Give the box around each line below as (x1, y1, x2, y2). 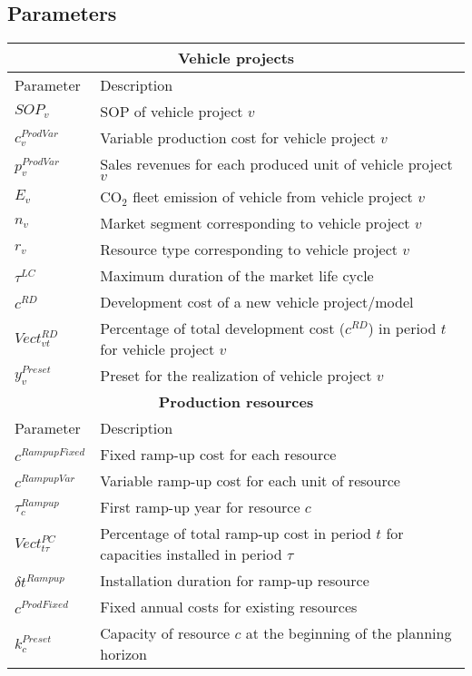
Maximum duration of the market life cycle (100, 265, 374, 287)
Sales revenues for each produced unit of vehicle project (100, 153, 453, 175)
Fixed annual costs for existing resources (100, 596, 358, 618)
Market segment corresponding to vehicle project (100, 212, 410, 234)
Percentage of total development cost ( (100, 318, 345, 339)
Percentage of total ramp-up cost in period (100, 523, 371, 544)
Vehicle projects (177, 47, 295, 69)
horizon (100, 643, 147, 665)
